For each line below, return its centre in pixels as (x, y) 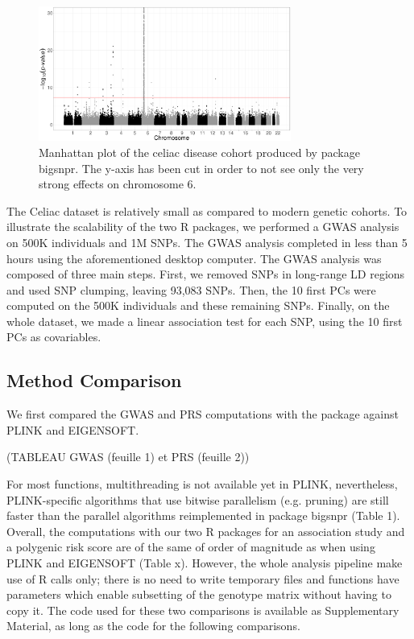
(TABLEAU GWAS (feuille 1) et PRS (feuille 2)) (128, 457)
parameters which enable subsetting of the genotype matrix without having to (199, 594)
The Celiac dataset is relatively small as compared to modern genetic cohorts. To (207, 210)
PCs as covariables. (54, 337)
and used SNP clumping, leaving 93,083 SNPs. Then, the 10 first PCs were (191, 289)
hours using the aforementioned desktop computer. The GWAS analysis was (194, 258)
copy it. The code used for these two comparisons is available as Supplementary (203, 610)
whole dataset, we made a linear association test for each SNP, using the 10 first (205, 321)
